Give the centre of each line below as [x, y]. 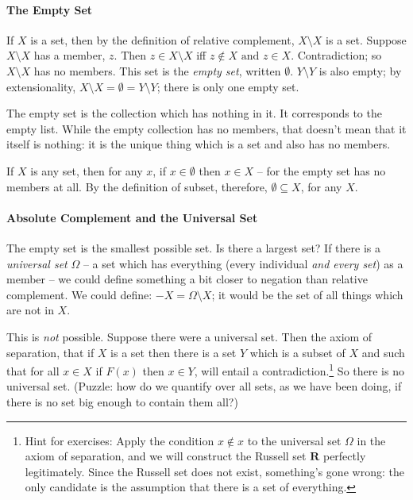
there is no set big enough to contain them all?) [122, 401]
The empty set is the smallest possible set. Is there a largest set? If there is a [194, 247]
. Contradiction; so [336, 55]
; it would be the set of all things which [307, 294]
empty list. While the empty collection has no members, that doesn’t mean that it [206, 128]
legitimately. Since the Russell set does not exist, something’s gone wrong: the [214, 471]
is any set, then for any [87, 170]
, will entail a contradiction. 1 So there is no [299, 369]
